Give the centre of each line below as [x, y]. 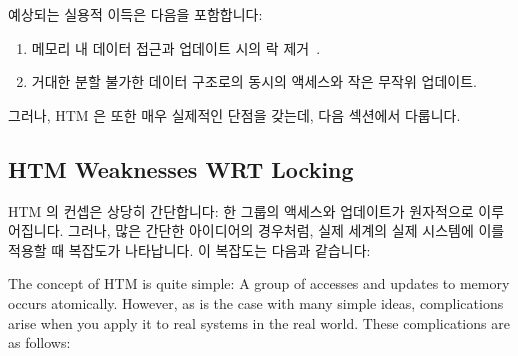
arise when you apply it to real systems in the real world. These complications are [259, 322]
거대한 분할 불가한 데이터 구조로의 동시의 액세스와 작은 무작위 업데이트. [254, 81]
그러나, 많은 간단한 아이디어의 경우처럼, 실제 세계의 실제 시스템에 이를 [286, 230]
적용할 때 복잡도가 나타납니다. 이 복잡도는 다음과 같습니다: [189, 249]
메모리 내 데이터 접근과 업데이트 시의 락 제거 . [176, 47]
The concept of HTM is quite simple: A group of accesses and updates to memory [259, 283]
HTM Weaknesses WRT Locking [181, 168]
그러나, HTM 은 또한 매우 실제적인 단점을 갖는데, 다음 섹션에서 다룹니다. [234, 114]
